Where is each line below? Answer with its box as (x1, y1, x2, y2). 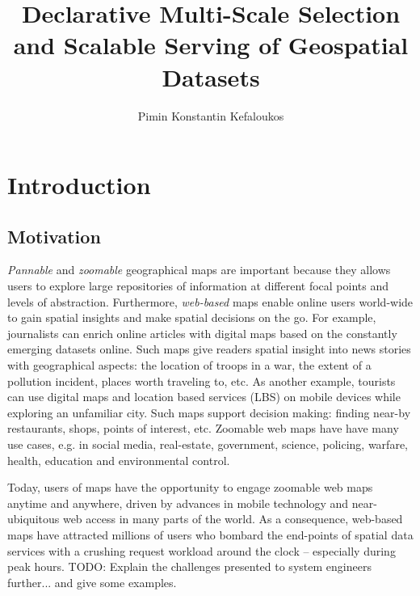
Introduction (7, 168, 151, 201)
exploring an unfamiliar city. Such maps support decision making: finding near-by (7, 404, 411, 421)
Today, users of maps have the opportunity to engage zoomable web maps (7, 479, 373, 496)
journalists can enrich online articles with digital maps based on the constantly (7, 324, 397, 341)
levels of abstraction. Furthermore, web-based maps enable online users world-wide (7, 293, 414, 310)
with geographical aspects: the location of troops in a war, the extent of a (7, 357, 372, 374)
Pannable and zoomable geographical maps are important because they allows (7, 261, 391, 278)
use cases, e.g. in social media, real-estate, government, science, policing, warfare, (7, 436, 408, 453)
